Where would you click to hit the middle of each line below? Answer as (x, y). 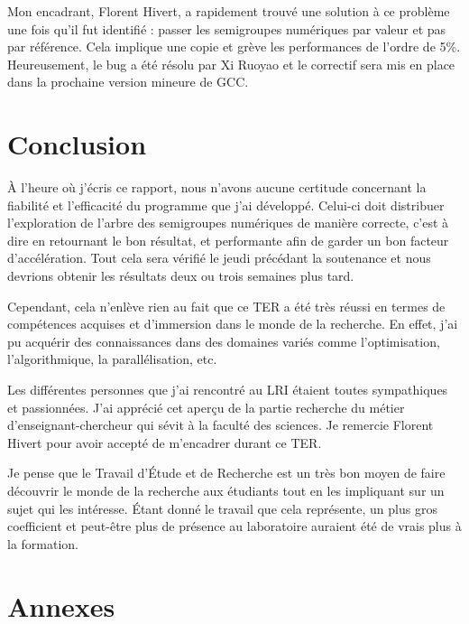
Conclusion (77, 144)
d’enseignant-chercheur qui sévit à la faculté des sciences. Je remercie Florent (221, 425)
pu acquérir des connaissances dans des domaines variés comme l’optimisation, (224, 341)
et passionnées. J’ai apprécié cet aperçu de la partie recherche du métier (206, 407)
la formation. (43, 543)
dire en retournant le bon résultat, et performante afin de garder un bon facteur (228, 240)
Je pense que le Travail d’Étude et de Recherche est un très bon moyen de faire (226, 473)
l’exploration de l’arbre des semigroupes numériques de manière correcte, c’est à (228, 223)
